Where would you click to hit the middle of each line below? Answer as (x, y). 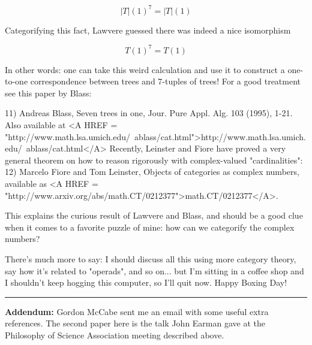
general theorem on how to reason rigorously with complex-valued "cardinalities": (154, 160)
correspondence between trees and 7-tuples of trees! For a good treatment (166, 81)
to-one (16, 81)
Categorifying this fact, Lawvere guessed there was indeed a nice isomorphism (148, 30)
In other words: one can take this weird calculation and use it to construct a (145, 69)
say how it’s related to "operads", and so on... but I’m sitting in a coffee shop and (154, 270)
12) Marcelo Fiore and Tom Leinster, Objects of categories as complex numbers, (152, 172)
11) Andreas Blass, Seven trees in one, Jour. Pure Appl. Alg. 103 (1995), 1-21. (149, 113)
